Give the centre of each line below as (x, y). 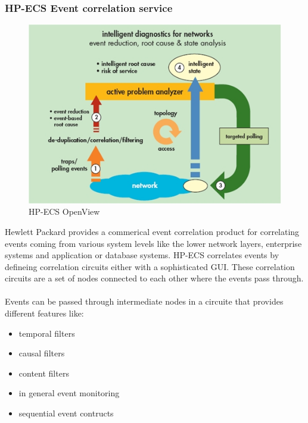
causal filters (42, 353)
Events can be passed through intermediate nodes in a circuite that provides (144, 301)
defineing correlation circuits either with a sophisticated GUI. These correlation (150, 266)
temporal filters (47, 333)
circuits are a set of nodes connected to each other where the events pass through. (154, 278)
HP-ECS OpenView (64, 211)
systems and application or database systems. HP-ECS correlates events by (142, 255)
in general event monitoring (69, 393)
